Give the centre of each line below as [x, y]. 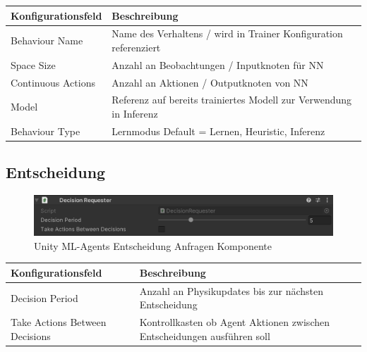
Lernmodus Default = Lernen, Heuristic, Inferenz [218, 131]
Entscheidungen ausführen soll [205, 335]
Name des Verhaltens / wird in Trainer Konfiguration [227, 33]
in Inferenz [135, 114]
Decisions [31, 335]
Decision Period [44, 297]
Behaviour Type [46, 131]
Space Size [33, 64]
